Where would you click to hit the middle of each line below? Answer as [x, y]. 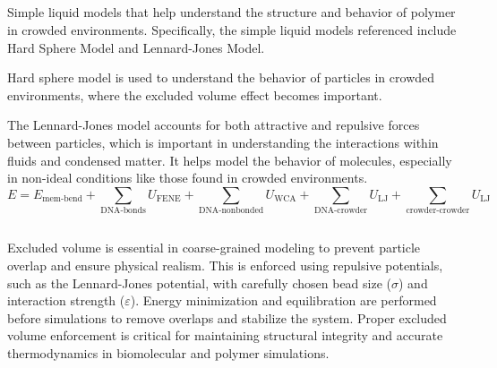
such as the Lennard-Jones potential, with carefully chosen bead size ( [200, 282]
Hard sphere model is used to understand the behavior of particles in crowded [221, 77]
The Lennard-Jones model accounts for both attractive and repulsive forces [214, 125]
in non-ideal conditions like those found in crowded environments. [188, 178]
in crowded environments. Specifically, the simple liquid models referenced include [232, 29]
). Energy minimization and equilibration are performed [283, 300]
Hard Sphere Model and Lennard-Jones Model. [136, 47]
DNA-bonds [123, 211]
